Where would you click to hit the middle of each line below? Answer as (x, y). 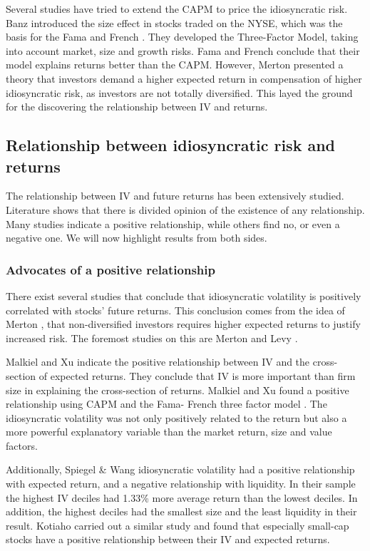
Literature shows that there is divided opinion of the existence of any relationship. (185, 209)
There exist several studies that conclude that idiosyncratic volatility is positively (184, 295)
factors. (22, 445)
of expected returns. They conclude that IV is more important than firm (197, 375)
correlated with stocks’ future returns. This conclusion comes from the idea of (175, 310)
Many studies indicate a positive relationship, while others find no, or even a (173, 223)
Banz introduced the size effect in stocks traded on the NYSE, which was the (174, 22)
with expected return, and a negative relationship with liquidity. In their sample (181, 484)
